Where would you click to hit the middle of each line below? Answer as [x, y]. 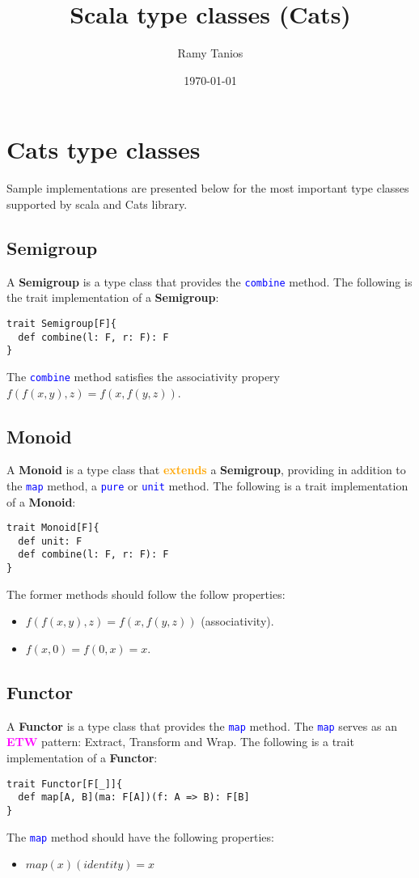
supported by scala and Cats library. [97, 204]
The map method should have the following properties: [140, 836]
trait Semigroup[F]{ [62, 323]
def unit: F [50, 541]
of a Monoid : [41, 501]
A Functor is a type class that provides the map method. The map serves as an [202, 725]
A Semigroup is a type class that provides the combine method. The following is [209, 281]
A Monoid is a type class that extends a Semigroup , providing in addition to [206, 470]
